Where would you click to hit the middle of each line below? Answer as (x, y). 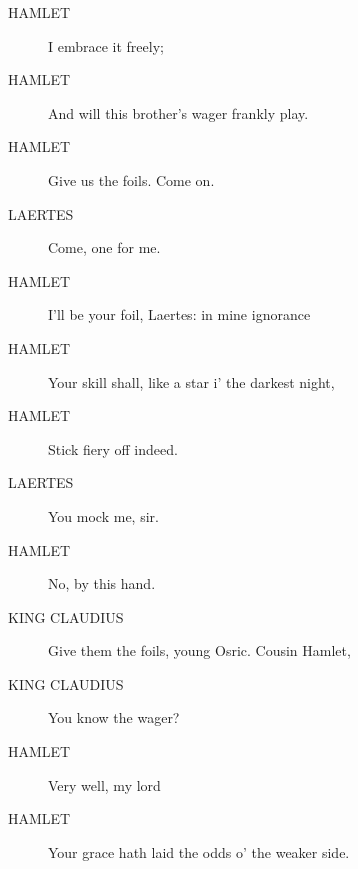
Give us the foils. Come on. (131, 179)
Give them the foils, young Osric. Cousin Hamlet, (199, 650)
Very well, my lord (104, 784)
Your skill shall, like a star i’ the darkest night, (191, 381)
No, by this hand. (102, 583)
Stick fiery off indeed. (113, 448)
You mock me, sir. (103, 515)
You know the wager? (114, 717)
